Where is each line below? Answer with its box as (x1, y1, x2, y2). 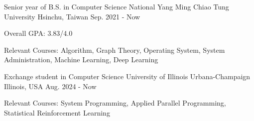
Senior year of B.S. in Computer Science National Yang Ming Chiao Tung (4, 1, 229, 11)
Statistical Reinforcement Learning (4, 107, 110, 118)
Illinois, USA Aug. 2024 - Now (4, 81, 97, 91)
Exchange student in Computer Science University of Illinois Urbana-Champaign (4, 71, 251, 81)
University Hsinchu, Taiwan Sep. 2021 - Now (4, 11, 140, 21)
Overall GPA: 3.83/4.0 (4, 28, 73, 38)
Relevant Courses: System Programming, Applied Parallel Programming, (4, 98, 226, 108)
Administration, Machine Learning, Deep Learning (4, 54, 158, 65)
